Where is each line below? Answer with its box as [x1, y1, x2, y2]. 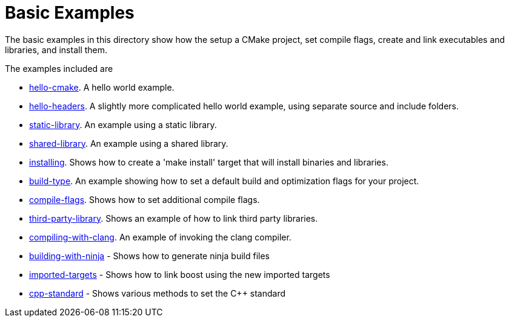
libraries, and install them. [5, 44, 108, 55]
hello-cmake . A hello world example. [29, 82, 175, 92]
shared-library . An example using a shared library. [29, 138, 228, 149]
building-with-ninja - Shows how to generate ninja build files [29, 250, 270, 261]
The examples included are [5, 63, 113, 74]
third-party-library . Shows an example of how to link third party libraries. [29, 213, 318, 224]
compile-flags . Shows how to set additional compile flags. [29, 194, 260, 205]
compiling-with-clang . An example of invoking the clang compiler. [29, 231, 291, 242]
